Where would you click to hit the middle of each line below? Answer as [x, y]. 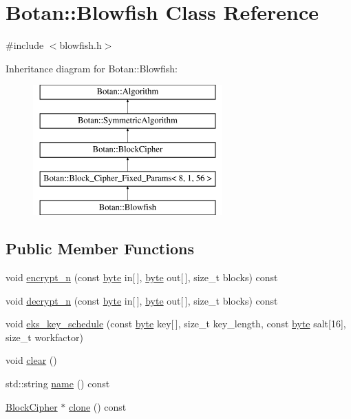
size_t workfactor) [44, 337]
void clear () [31, 360]
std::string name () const [58, 384]
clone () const [98, 406]
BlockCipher [32, 406]
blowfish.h [81, 45]
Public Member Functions [100, 248]
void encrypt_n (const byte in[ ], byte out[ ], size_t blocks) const [142, 277]
